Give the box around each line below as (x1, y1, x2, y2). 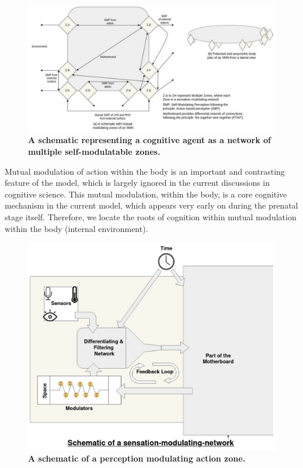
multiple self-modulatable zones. (28, 145, 161, 157)
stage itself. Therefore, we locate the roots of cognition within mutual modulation (5, 210, 297, 223)
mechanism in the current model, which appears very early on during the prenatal (5, 199, 298, 212)
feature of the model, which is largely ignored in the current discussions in (5, 176, 270, 189)
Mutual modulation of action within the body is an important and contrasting (5, 165, 285, 177)
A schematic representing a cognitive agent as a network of (28, 134, 271, 146)
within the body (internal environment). (5, 222, 148, 234)
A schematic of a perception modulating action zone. (28, 452, 246, 464)
